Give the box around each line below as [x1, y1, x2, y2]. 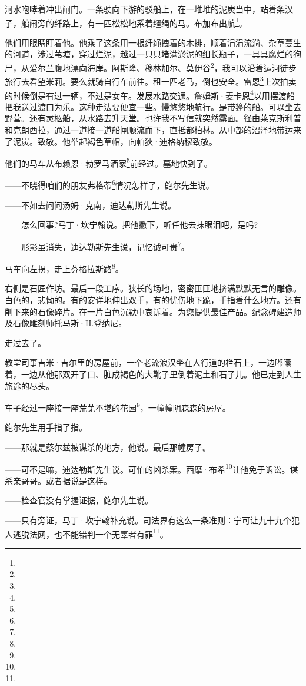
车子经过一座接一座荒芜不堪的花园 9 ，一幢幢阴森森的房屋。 [5, 400, 231, 413]
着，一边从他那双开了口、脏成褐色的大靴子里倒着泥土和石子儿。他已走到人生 [5, 367, 301, 380]
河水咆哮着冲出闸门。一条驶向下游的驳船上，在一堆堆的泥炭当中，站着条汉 [5, 3, 293, 15]
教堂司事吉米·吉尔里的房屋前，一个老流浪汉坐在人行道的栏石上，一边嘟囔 [5, 356, 291, 369]
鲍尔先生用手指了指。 [5, 421, 87, 433]
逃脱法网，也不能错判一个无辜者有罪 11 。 [12, 526, 168, 540]
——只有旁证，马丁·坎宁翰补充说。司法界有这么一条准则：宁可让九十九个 [5, 513, 291, 526]
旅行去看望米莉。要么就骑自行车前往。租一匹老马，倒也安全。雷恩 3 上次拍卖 [5, 74, 297, 87]
